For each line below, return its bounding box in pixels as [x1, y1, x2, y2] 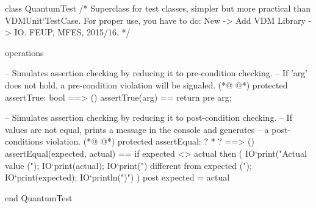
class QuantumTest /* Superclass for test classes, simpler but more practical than [5, 2, 311, 14]
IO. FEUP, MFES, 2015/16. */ [14, 26, 131, 38]
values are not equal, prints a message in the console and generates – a [5, 123, 269, 135]
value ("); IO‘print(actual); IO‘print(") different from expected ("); [5, 159, 252, 171]
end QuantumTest [5, 191, 73, 204]
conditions [5, 135, 43, 148]
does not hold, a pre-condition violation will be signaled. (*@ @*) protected [5, 78, 288, 91]
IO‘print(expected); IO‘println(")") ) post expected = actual [5, 171, 230, 184]
